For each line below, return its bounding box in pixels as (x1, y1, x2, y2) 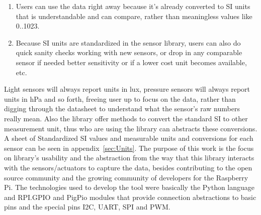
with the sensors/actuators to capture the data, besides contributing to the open (4, 162, 252, 172)
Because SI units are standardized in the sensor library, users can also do (16, 37, 241, 48)
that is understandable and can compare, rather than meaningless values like (16, 11, 252, 21)
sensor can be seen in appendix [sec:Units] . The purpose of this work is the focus (4, 142, 254, 153)
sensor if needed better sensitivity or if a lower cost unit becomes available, (16, 57, 247, 67)
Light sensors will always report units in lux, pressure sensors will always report (4, 84, 250, 94)
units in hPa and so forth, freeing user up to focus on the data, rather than (4, 93, 236, 104)
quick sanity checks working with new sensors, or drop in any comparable (16, 47, 242, 58)
